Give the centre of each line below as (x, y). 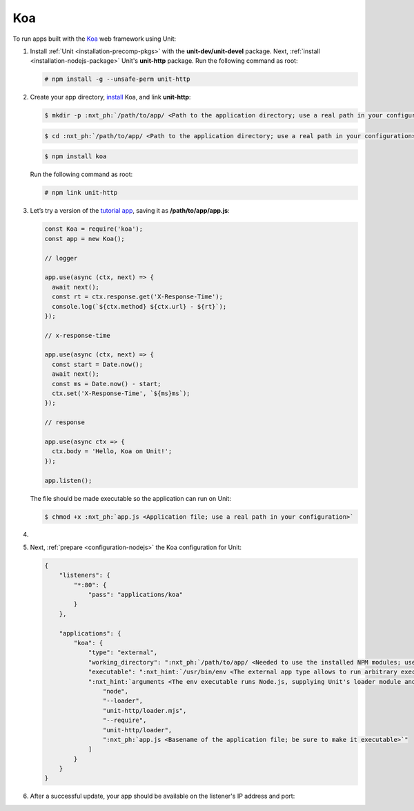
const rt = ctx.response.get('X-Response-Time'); (138, 297)
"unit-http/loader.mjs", (145, 710)
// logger (61, 258)
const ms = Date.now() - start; (107, 384)
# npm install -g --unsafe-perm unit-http (117, 79)
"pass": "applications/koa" (135, 595)
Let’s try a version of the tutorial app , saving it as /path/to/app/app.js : (130, 211)
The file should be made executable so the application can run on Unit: (130, 498)
